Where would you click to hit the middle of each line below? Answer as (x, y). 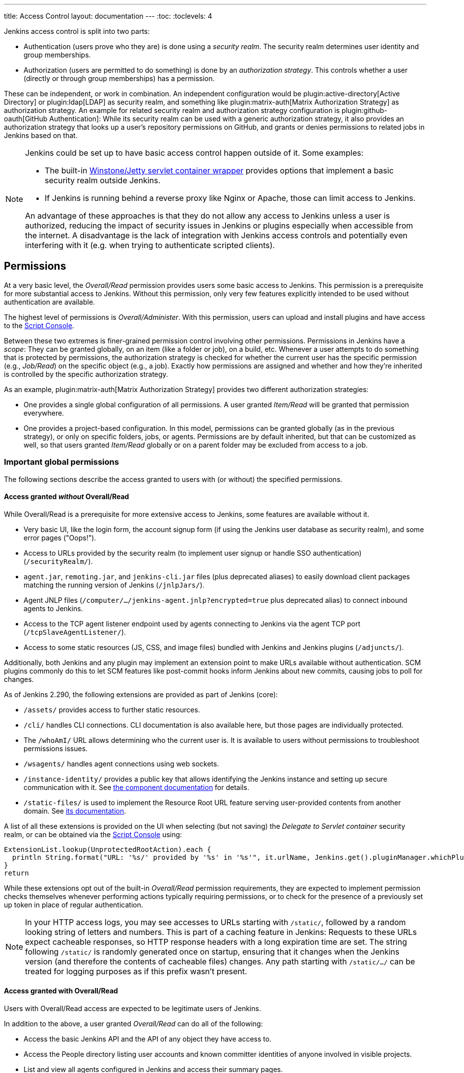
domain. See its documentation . (75, 811)
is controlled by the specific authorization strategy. (86, 374)
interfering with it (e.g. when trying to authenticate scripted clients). (150, 245)
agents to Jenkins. (53, 608)
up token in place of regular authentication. (73, 904)
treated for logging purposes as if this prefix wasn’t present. (136, 971)
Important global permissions (61, 462)
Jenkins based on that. (41, 135)
